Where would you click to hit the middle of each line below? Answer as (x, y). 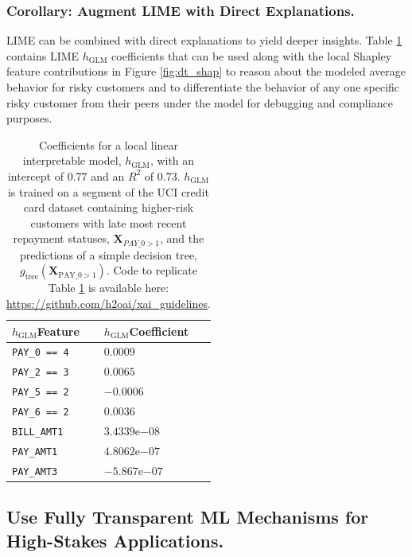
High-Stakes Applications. (115, 540)
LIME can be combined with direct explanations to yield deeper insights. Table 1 (204, 40)
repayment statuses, (61, 238)
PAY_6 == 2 (41, 413)
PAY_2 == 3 (41, 373)
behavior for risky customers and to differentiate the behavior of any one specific (203, 87)
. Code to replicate (152, 270)
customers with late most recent (109, 222)
